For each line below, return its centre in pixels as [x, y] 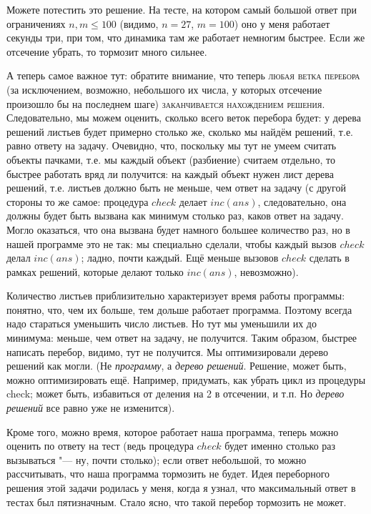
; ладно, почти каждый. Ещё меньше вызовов [180, 258]
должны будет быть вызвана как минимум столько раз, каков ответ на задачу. [175, 216]
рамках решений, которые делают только [95, 271]
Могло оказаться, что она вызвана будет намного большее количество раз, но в [178, 229]
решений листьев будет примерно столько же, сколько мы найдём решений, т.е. [180, 131]
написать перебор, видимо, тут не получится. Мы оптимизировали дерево [168, 351]
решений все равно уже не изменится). [91, 408]
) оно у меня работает [282, 23]
